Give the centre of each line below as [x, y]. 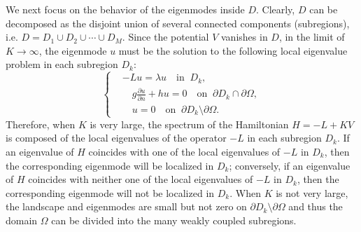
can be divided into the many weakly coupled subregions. [174, 220]
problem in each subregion [62, 64]
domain [22, 220]
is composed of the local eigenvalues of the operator [116, 138]
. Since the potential [165, 37]
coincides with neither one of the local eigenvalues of [141, 179]
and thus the [316, 206]
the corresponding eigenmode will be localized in [110, 165]
